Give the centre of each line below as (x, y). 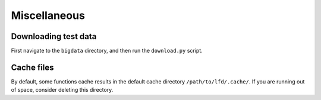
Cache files (32, 67)
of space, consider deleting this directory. (62, 90)
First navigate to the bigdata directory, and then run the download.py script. (107, 51)
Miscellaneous (48, 15)
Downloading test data (54, 36)
